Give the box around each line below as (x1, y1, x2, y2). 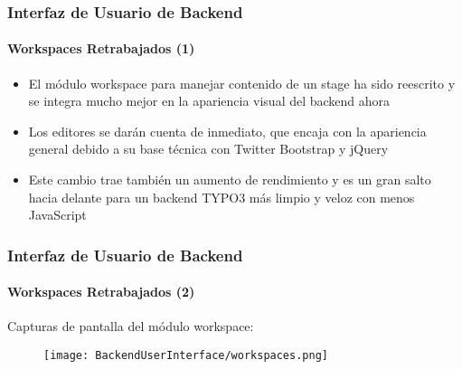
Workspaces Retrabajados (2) (7, 282, 195, 301)
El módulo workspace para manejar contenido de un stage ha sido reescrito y (28, 73, 456, 92)
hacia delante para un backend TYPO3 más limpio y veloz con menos (28, 187, 415, 206)
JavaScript (28, 205, 87, 224)
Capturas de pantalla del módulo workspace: (7, 317, 254, 336)
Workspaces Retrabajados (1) (7, 39, 195, 58)
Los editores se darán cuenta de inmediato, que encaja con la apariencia (28, 121, 427, 140)
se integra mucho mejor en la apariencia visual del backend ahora (28, 91, 391, 110)
